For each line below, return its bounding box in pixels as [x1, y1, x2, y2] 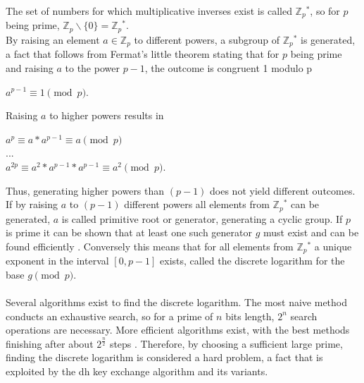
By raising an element [6, 32, 100, 47]
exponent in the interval [6, 253, 109, 268]
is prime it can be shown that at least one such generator [6, 225, 252, 240]
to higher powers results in [49, 108, 164, 123]
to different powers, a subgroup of [134, 32, 280, 47]
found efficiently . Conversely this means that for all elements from [6, 238, 294, 253]
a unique [314, 238, 352, 253]
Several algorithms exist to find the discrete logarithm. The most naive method [6, 294, 348, 309]
